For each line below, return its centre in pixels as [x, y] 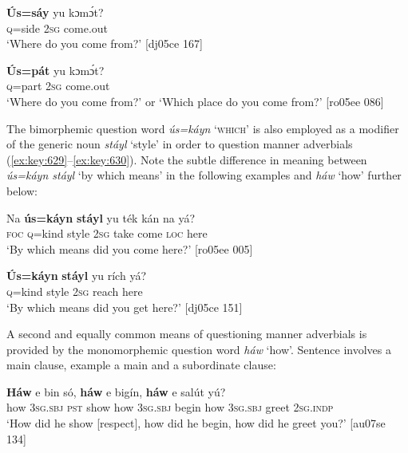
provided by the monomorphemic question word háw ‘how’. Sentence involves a [199, 349]
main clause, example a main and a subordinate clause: [141, 365]
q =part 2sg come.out [58, 86]
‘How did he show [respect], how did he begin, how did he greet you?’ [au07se [196, 423]
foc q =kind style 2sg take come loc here [107, 233]
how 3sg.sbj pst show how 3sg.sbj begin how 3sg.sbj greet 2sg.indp [170, 407]
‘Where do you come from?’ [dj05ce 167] [105, 43]
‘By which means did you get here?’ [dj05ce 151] [125, 307]
